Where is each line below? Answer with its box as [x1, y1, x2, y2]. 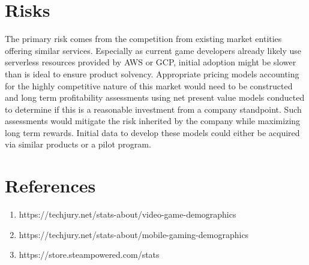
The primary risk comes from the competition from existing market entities [5, 32, 282, 45]
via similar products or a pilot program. [5, 138, 151, 150]
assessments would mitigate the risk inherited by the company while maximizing [5, 115, 301, 127]
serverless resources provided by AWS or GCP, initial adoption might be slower [5, 56, 296, 68]
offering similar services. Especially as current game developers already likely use [5, 44, 302, 56]
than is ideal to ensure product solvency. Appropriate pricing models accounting [5, 67, 299, 80]
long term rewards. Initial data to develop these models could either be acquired [5, 126, 300, 138]
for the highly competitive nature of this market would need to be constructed [5, 79, 293, 92]
